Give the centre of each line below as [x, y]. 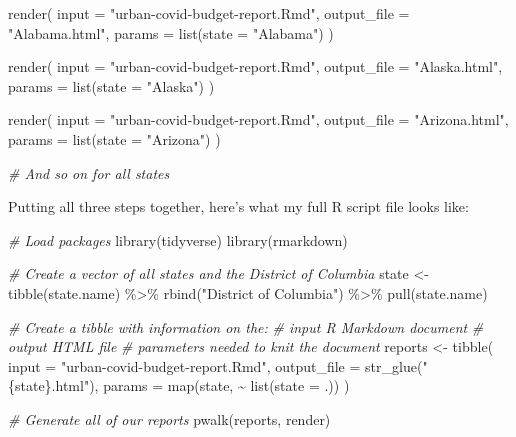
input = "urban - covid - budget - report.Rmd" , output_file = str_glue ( [215, 365]
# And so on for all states [89, 172]
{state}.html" [49, 385]
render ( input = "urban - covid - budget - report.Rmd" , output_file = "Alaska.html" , [255, 66]
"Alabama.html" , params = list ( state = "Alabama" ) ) [171, 32]
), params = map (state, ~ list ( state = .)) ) [219, 385]
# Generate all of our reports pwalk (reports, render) [169, 418]
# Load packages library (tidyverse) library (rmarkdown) [178, 239]
